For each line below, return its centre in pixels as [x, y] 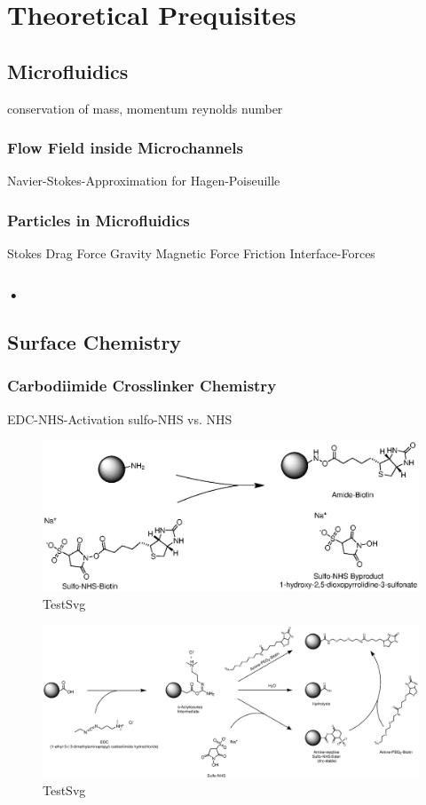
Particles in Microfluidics [99, 220]
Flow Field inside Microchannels [125, 148]
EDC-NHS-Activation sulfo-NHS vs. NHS [120, 418]
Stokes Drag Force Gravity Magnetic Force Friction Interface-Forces [191, 253]
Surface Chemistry [95, 342]
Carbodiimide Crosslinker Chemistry [142, 386]
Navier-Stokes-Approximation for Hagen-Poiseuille [144, 181]
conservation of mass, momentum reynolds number [145, 108]
